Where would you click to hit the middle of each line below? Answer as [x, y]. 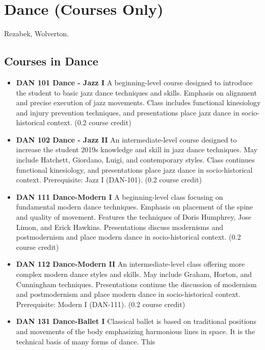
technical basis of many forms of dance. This [86, 341]
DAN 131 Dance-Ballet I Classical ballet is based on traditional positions [136, 321]
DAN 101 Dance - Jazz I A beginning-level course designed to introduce [134, 82]
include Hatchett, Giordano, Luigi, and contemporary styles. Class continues [135, 160]
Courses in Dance [51, 61]
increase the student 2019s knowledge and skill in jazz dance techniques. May [137, 149]
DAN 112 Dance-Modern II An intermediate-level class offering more [130, 264]
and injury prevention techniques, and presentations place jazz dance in [128, 112]
